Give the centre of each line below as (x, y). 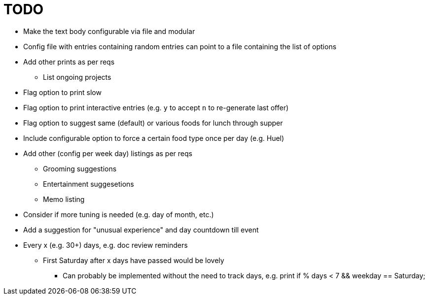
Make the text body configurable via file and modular (109, 31)
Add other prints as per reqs (69, 62)
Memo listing (64, 199)
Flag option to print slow (62, 92)
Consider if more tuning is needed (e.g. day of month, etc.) (119, 214)
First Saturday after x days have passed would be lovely (134, 260)
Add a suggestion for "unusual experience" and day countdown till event (141, 230)
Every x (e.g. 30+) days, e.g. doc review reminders (106, 245)
